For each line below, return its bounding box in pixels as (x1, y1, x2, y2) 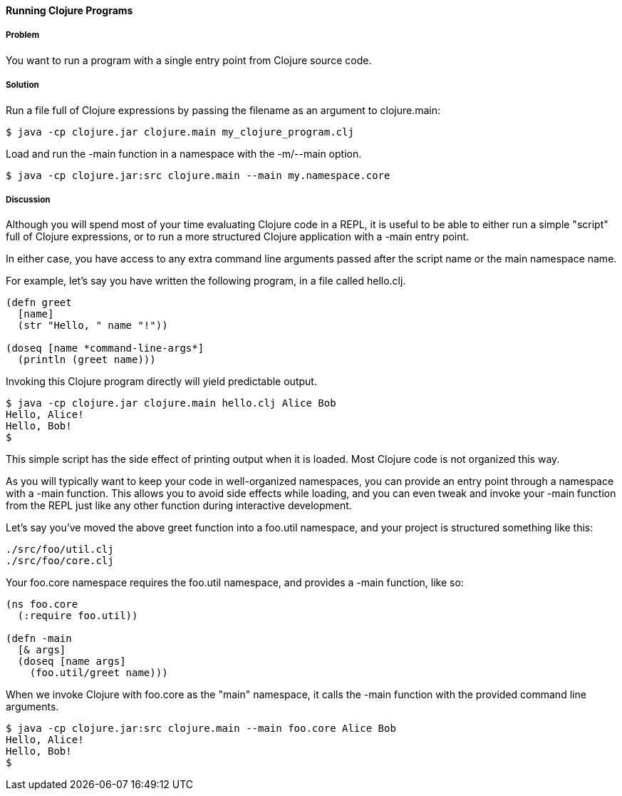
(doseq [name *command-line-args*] (6, 342, 204, 354)
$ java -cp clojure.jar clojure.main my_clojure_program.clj (6, 126, 354, 138)
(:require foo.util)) (17, 610, 138, 622)
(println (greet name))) (17, 354, 156, 366)
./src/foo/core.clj (6, 555, 114, 567)
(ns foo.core (6, 598, 78, 611)
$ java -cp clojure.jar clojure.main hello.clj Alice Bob (6, 397, 336, 409)
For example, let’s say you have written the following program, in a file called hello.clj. (6, 275, 406, 287)
